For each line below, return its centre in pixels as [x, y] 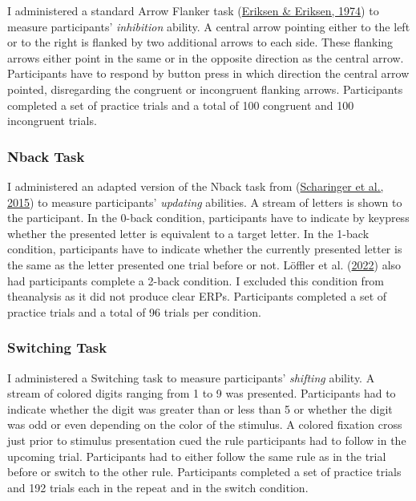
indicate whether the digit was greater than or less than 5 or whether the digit [200, 408]
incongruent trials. [52, 121]
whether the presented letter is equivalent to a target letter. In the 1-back [188, 233]
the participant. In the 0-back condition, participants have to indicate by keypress [208, 218]
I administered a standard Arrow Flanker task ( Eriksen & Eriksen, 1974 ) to [193, 10]
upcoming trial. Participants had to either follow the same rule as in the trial [197, 456]
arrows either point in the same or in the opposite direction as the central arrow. [206, 57]
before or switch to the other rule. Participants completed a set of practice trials [204, 472]
